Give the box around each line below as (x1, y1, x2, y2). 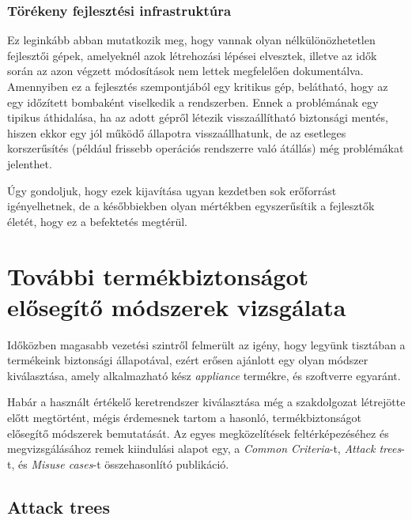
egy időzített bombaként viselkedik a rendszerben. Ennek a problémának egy (7, 93, 379, 110)
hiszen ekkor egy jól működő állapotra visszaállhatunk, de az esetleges (7, 124, 346, 141)
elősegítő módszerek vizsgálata (7, 290, 346, 322)
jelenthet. (7, 155, 52, 171)
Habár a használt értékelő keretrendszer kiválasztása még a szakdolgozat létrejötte (7, 394, 406, 410)
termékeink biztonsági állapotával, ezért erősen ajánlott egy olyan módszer (7, 352, 369, 368)
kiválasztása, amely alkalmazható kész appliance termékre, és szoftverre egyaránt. (7, 367, 401, 383)
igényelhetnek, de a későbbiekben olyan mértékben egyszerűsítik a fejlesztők (7, 198, 375, 214)
